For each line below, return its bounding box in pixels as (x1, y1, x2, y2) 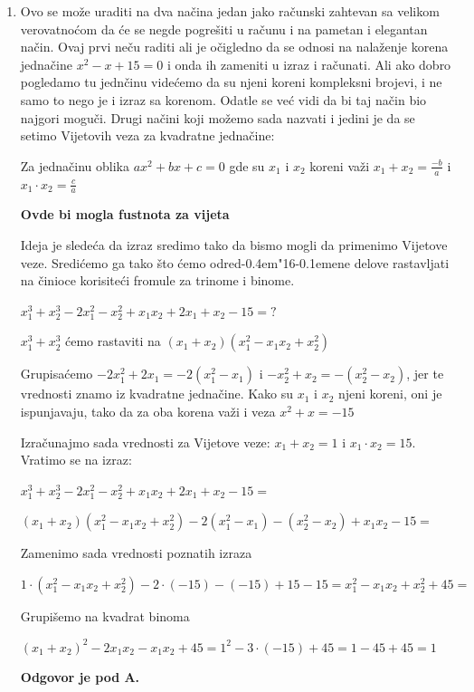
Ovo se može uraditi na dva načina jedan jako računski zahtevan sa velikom (20, 2, 440, 20)
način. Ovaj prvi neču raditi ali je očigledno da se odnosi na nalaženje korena (20, 37, 449, 56)
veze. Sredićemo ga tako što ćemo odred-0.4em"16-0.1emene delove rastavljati (20, 253, 450, 272)
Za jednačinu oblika (20, 156, 129, 175)
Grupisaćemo (20, 364, 93, 383)
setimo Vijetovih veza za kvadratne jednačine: (20, 126, 275, 145)
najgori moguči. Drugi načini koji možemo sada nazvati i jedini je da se (20, 108, 415, 127)
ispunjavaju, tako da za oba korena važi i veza (20, 401, 276, 420)
